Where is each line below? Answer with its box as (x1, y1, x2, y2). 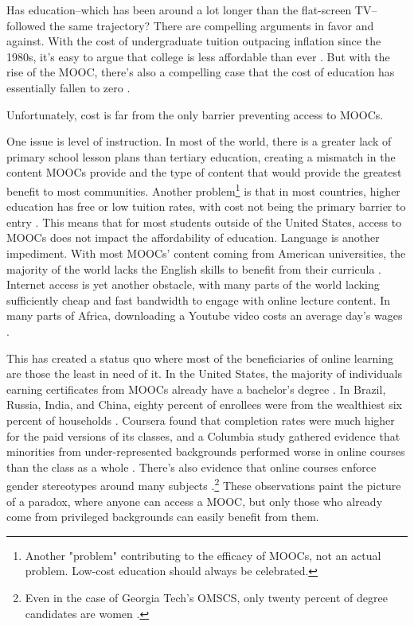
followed (6, 17, 46, 33)
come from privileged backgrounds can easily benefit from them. (6, 508, 319, 525)
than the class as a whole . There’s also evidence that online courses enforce (6, 458, 377, 475)
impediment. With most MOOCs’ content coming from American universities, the (6, 244, 406, 261)
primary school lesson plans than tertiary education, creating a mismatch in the (6, 148, 396, 165)
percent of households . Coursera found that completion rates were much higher (6, 411, 395, 428)
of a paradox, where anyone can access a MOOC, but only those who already (6, 492, 383, 509)
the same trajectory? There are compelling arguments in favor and (49, 17, 374, 33)
